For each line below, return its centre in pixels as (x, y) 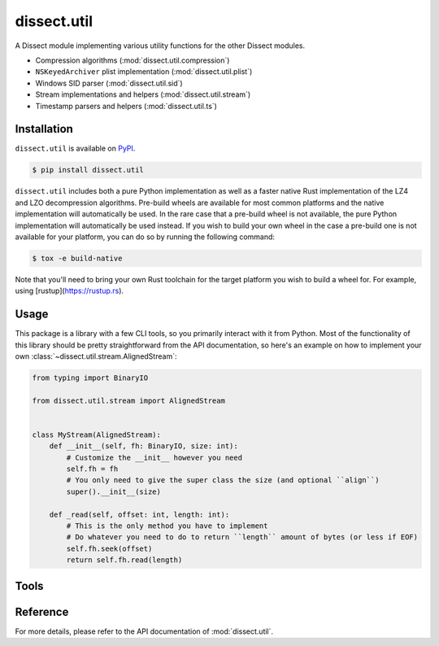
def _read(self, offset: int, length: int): (139, 514)
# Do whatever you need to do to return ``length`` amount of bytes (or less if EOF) (242, 537)
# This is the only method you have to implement (167, 526)
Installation (44, 129)
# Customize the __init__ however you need (154, 457)
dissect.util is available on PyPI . (75, 148)
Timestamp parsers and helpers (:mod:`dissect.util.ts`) (126, 106)
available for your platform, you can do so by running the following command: (145, 237)
